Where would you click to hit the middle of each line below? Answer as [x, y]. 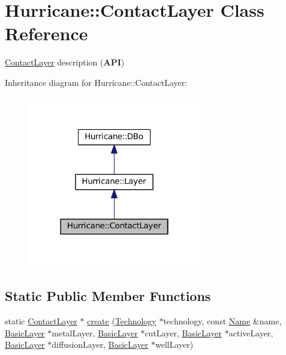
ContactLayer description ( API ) [65, 62]
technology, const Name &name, [222, 321]
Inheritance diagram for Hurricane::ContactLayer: [96, 82]
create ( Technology [122, 321]
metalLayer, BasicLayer [95, 332]
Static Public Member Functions [108, 296]
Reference [46, 33]
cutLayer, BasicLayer [183, 332]
